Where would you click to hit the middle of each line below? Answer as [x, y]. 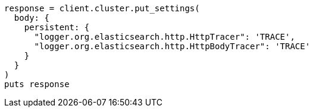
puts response [37, 84]
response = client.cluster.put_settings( [102, 8]
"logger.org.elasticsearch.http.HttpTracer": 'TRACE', [165, 37]
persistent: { [57, 27]
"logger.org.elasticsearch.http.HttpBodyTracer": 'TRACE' [172, 46]
